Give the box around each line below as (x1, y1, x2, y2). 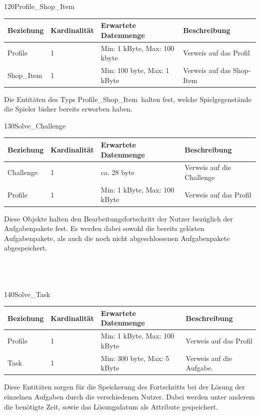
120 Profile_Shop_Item (4, 1, 74, 11)
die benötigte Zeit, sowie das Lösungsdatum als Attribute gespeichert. (4, 401, 218, 411)
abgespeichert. (4, 242, 47, 253)
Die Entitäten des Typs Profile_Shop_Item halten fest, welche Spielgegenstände (4, 93, 251, 104)
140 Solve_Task (4, 288, 50, 299)
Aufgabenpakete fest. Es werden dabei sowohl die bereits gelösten (4, 223, 204, 233)
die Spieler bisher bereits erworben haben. (4, 103, 133, 114)
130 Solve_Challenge (4, 120, 66, 130)
